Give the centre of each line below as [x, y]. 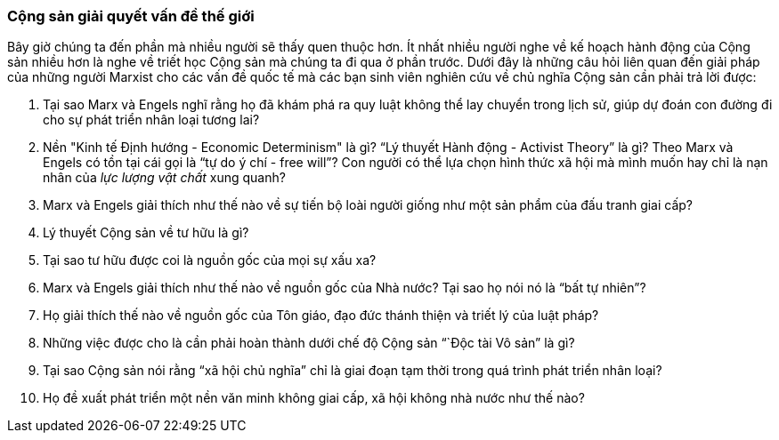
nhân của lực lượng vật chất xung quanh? [164, 178]
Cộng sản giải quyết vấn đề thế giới [131, 16]
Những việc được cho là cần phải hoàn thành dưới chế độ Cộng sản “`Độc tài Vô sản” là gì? [309, 343]
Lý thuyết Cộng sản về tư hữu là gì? [146, 233]
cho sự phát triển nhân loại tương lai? [151, 120]
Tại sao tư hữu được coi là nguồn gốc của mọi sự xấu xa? [210, 260]
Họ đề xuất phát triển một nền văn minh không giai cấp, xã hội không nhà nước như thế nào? [314, 398]
